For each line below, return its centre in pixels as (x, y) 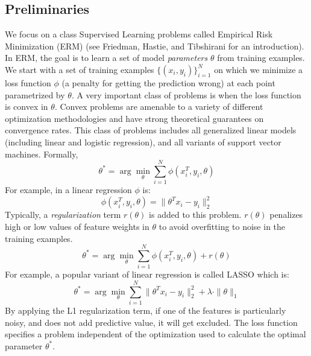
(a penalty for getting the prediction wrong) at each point (168, 82)
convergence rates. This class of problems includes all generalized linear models (151, 130)
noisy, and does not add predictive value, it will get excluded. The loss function (151, 322)
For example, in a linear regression (68, 190)
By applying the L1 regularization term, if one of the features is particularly (146, 310)
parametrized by (35, 94)
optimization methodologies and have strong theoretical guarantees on (134, 118)
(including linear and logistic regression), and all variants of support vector (143, 141)
